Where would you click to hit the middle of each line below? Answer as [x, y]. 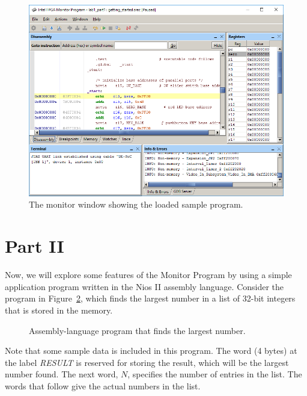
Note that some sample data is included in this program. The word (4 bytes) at [151, 351]
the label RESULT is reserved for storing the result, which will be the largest [147, 362]
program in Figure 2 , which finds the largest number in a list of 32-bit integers [150, 298]
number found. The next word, [62, 374]
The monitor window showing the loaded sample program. [136, 204]
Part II [35, 246]
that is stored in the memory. [59, 310]
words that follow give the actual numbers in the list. [103, 385]
